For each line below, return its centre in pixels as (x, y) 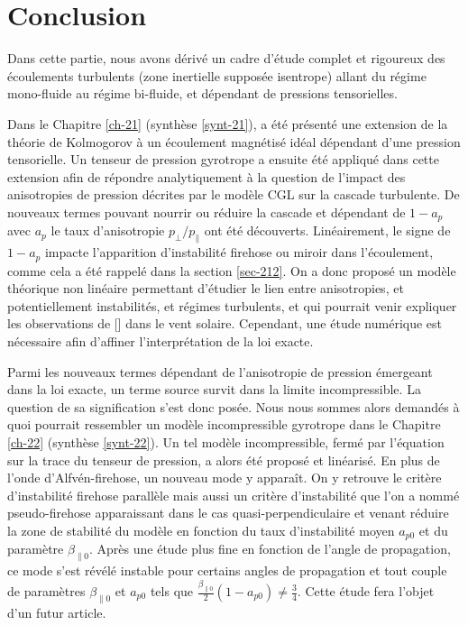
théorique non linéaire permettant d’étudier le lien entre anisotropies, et (206, 288)
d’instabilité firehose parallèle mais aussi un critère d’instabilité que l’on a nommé (234, 495)
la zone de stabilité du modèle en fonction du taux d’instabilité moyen (201, 530)
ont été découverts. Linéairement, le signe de (327, 230)
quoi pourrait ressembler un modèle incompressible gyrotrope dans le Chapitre (224, 424)
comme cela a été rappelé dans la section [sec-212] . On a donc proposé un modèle (232, 270)
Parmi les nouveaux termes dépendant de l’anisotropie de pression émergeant (220, 371)
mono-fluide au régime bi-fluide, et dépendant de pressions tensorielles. (202, 93)
